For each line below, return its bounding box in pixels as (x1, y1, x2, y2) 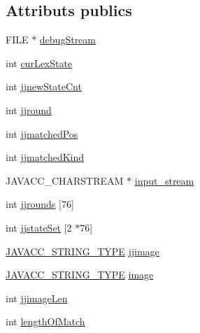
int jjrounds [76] (6, 197, 74, 211)
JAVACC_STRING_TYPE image (6, 267, 154, 282)
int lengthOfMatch (6, 314, 85, 329)
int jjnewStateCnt (6, 79, 82, 94)
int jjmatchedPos (6, 126, 78, 141)
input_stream (134, 173, 194, 187)
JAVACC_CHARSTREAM (6, 173, 124, 187)
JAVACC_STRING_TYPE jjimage (6, 243, 159, 258)
